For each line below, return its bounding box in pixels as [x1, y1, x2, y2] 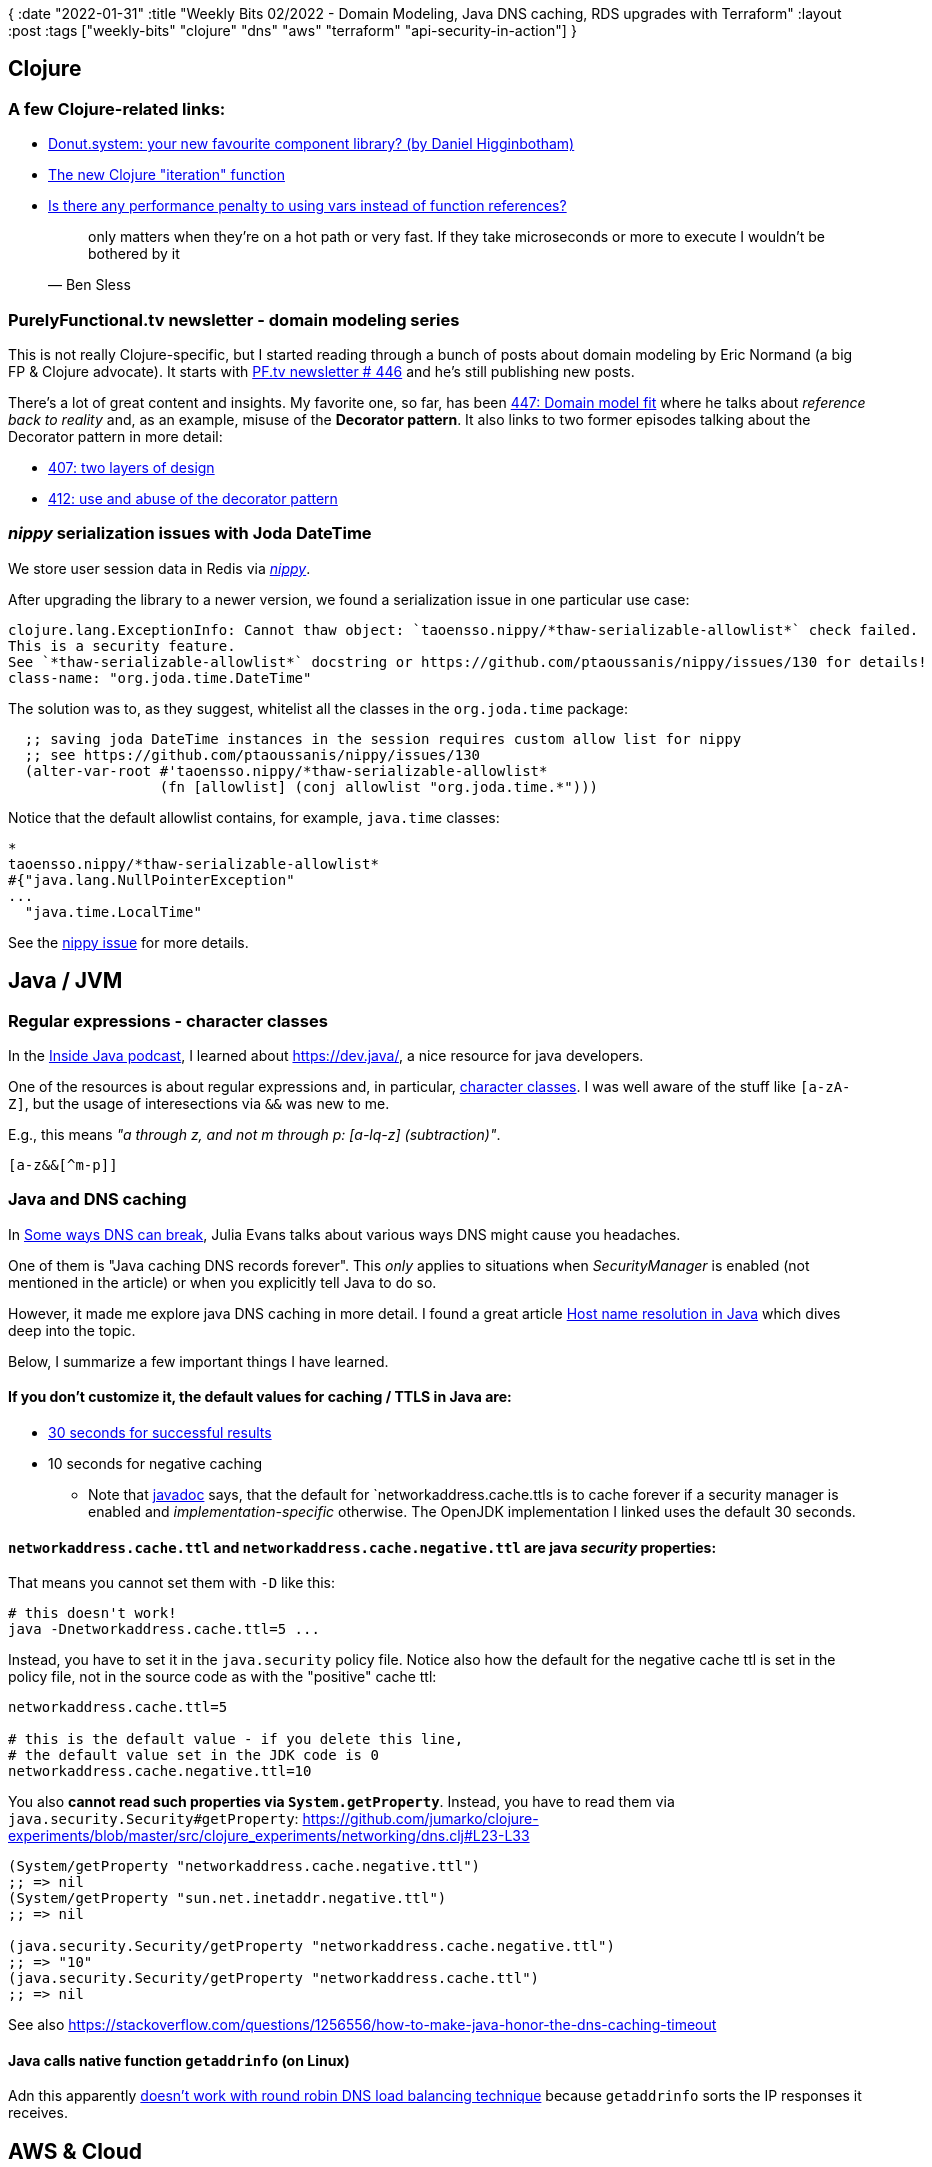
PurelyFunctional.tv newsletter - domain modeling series [8, 309, 460, 330]
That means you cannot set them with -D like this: [8, 1574, 336, 1592]
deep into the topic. [8, 1321, 136, 1339]
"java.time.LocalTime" [24, 903, 202, 920]
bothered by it [88, 245, 180, 263]
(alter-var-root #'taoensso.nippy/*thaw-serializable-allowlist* [24, 762, 548, 779]
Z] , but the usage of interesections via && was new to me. [8, 1094, 390, 1112]
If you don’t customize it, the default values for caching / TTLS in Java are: [8, 1388, 512, 1406]
